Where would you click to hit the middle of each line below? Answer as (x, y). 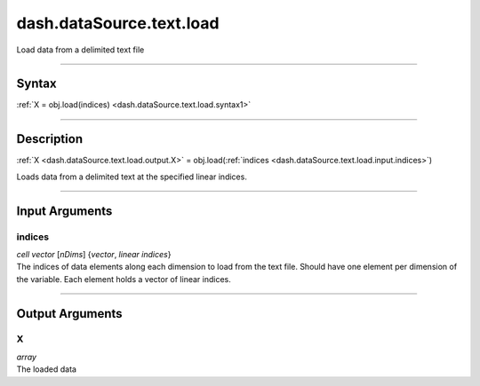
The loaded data (47, 369)
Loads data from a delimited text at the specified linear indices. (132, 177)
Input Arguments (64, 211)
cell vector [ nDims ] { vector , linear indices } (94, 254)
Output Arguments (70, 314)
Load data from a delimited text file (80, 50)
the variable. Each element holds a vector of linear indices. (124, 279)
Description (50, 139)
